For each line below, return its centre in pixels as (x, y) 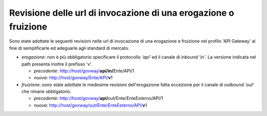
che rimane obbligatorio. (46, 91)
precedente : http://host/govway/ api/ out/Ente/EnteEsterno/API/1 (98, 98)
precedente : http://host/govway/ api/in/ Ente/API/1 (84, 71)
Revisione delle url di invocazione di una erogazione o (122, 13)
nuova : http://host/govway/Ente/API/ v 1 (73, 78)
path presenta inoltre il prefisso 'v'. (57, 64)
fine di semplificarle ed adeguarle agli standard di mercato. (69, 48)
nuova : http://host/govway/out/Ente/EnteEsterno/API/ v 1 (90, 105)
